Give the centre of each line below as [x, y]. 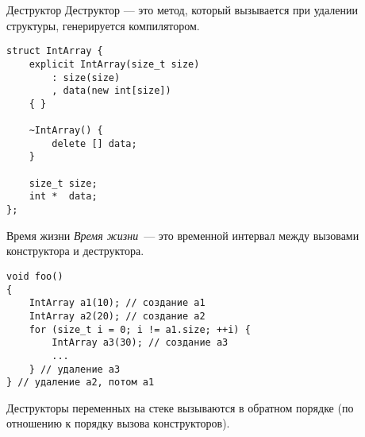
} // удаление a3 [75, 369]
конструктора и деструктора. [75, 251]
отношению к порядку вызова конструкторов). [118, 423]
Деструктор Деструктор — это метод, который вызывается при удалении [182, 10]
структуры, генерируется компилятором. [103, 25]
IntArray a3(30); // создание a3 [140, 343]
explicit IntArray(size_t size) [114, 64]
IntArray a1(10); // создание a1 [117, 303]
